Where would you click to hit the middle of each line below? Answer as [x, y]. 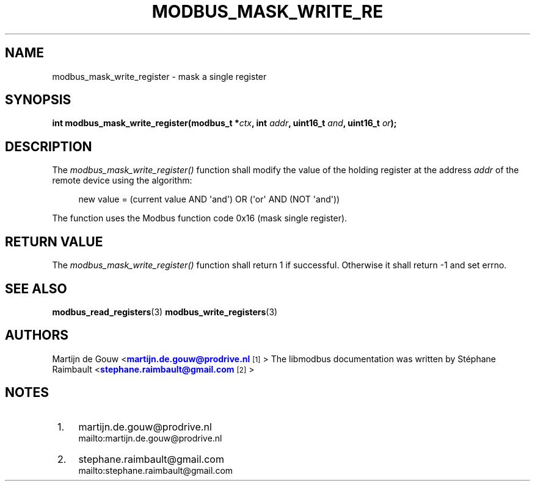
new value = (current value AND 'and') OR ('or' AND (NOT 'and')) [209, 199]
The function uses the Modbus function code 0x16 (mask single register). [200, 218]
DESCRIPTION [49, 146]
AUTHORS [37, 335]
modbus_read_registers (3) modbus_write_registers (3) [165, 312]
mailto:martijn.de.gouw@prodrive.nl [150, 438]
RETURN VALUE [54, 241]
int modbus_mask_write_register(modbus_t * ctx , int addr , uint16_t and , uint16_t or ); [224, 123]
